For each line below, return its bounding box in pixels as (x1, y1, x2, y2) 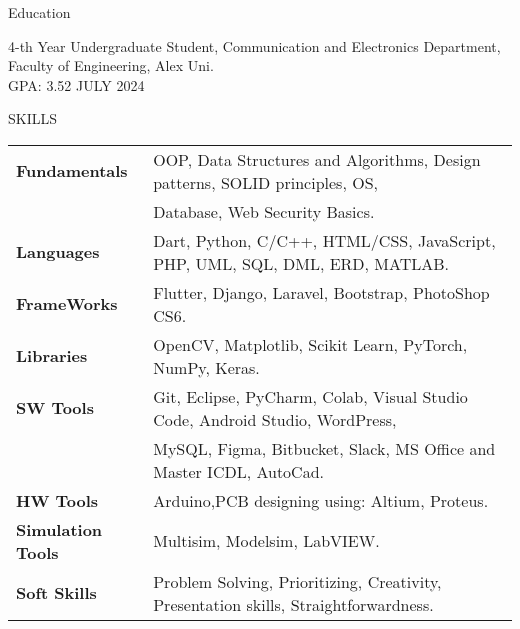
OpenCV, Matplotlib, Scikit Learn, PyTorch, (153, 332, 468, 356)
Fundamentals (16, 159, 128, 183)
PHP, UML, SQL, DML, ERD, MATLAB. (153, 251, 450, 275)
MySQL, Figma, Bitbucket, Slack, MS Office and (153, 436, 496, 460)
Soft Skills (16, 581, 97, 605)
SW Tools (16, 396, 94, 420)
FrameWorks (16, 292, 118, 316)
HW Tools (16, 488, 99, 512)
